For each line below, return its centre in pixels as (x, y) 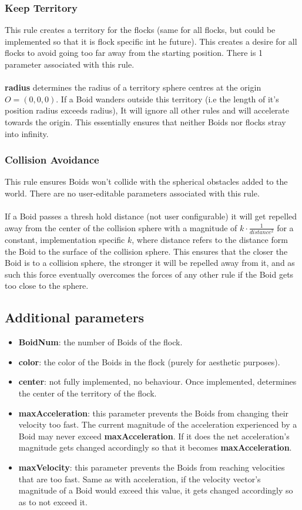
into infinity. (27, 133)
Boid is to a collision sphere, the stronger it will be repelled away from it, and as (150, 263)
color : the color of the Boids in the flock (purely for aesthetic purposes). (149, 361)
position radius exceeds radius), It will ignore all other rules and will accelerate (147, 110)
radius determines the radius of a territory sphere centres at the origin (133, 87)
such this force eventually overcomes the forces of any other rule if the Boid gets (149, 274)
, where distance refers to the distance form (210, 240)
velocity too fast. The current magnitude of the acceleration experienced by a (158, 424)
